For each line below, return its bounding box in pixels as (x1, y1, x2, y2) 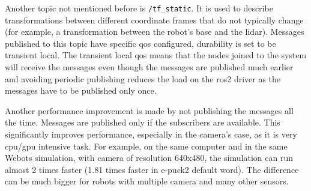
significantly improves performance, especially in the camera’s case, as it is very (5, 128, 297, 140)
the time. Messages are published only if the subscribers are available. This (5, 116, 280, 129)
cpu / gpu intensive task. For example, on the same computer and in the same (5, 139, 288, 152)
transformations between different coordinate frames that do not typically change (5, 13, 304, 26)
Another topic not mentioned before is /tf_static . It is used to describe (5, 2, 273, 14)
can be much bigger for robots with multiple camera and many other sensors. (5, 175, 289, 187)
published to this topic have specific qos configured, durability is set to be (5, 37, 276, 49)
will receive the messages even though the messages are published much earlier (5, 61, 294, 73)
